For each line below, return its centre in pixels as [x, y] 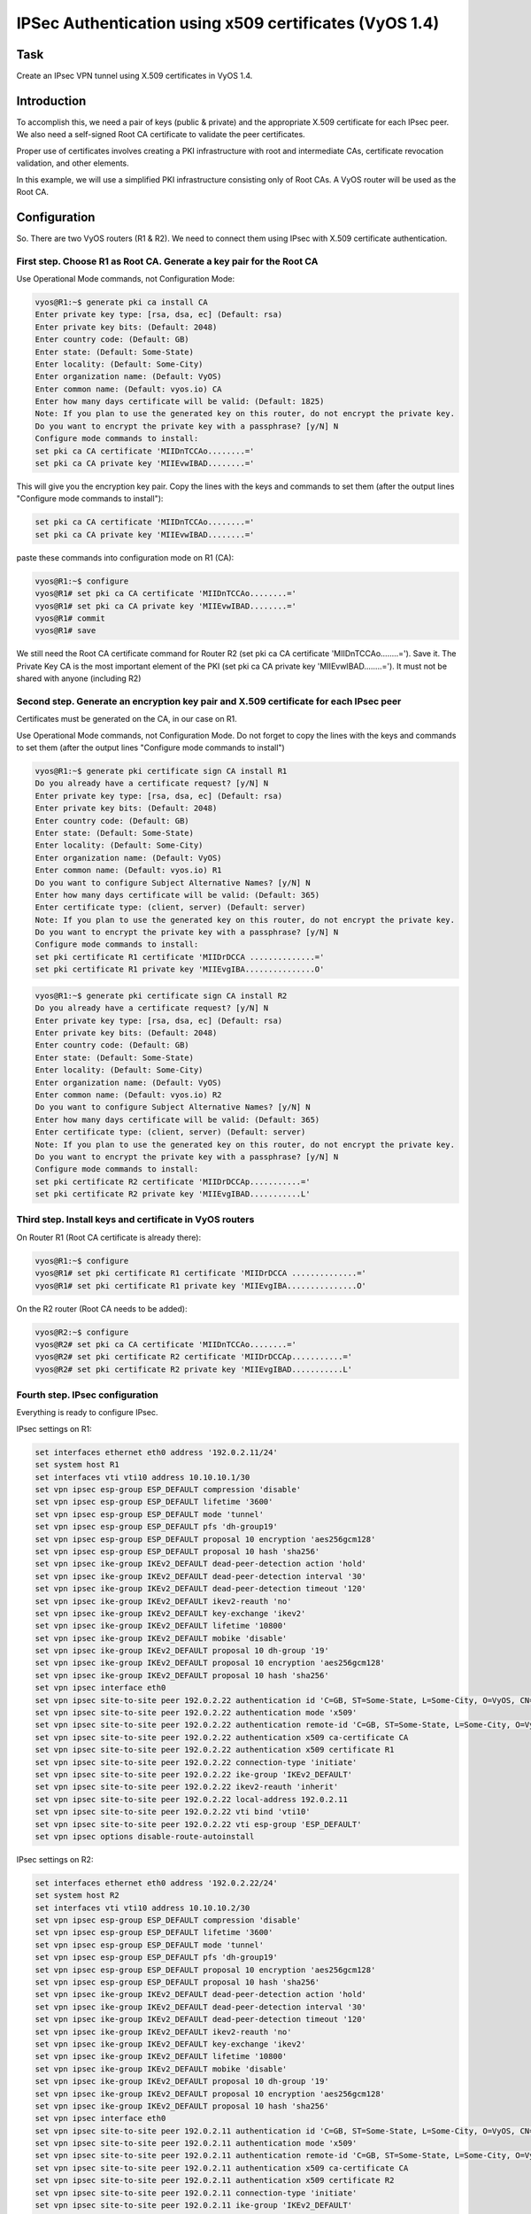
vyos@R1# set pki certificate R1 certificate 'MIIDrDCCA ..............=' [201, 1273]
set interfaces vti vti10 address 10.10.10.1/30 [142, 1477]
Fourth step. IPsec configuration [87, 1395]
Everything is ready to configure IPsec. [87, 1413]
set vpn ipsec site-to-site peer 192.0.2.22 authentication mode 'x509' [196, 1713]
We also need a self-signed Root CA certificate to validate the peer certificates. [161, 135]
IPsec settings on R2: [55, 1859]
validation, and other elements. [73, 163]
